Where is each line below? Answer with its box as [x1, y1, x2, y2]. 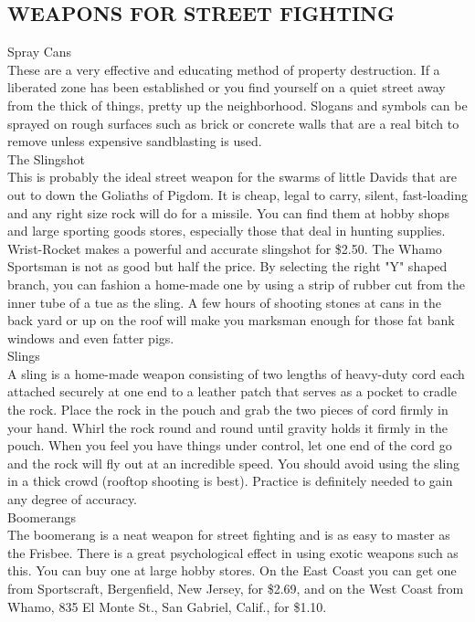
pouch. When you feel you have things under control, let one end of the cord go [7, 436, 452, 455]
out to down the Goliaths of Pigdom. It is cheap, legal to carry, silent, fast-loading [7, 184, 468, 204]
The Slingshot [7, 149, 85, 168]
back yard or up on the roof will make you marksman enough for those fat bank [7, 311, 455, 330]
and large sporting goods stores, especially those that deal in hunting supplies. [7, 221, 446, 240]
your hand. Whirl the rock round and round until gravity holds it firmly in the [7, 417, 448, 437]
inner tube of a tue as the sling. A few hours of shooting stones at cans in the [7, 292, 442, 311]
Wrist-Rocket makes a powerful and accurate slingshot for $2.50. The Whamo [7, 238, 442, 258]
